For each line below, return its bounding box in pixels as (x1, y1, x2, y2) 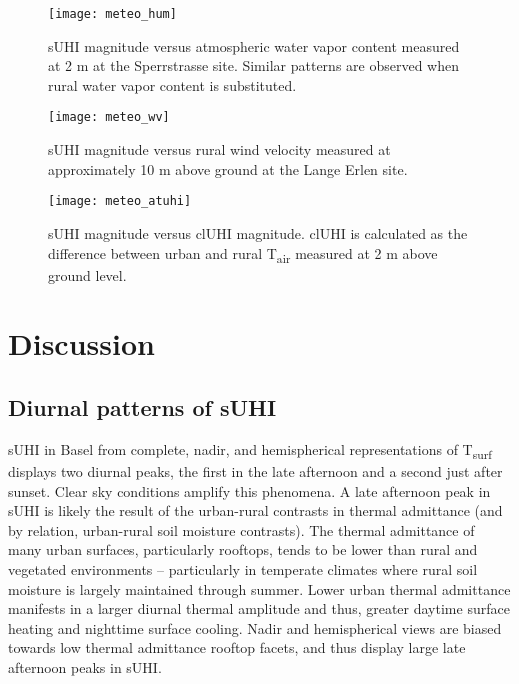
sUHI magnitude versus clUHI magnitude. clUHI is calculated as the (48, 222, 468, 243)
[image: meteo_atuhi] (48, 194, 192, 209)
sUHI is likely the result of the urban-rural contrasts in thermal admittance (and (8, 500, 503, 521)
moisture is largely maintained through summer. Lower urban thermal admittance (8, 578, 511, 599)
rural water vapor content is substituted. (48, 74, 297, 95)
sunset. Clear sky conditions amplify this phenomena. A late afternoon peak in (8, 480, 491, 501)
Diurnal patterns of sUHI (8, 392, 277, 423)
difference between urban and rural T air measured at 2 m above (48, 242, 438, 266)
